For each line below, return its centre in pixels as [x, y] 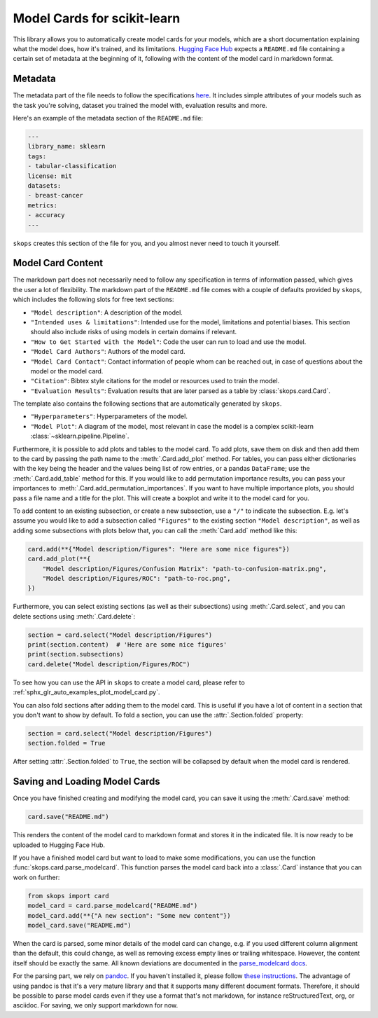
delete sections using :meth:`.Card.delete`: [74, 616]
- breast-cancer [56, 195]
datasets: [44, 185]
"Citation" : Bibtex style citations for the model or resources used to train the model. [155, 381]
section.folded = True [66, 743]
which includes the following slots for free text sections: [93, 300]
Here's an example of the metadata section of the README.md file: [108, 118]
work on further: [36, 877]
